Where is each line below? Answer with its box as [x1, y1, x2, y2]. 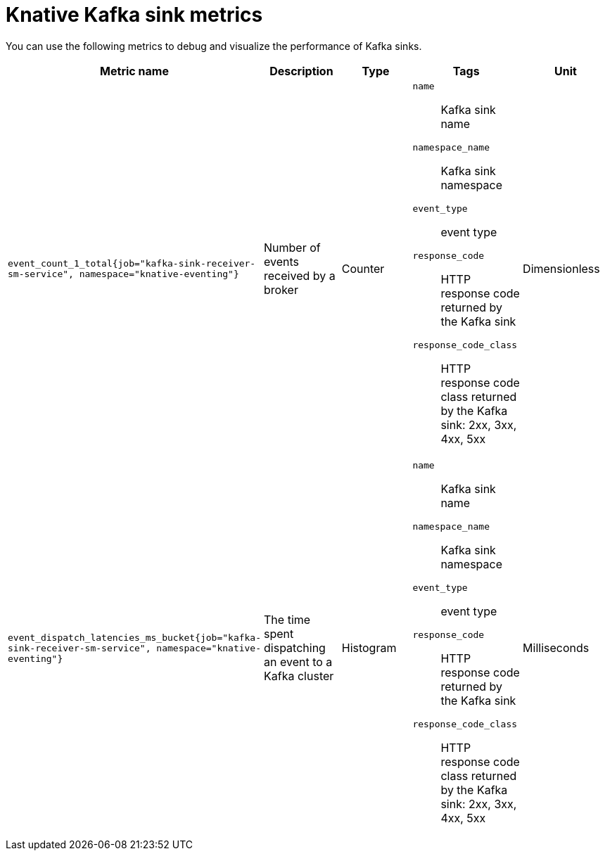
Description [269, 63, 333, 78]
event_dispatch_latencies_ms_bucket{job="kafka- [8, 632, 262, 643]
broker [264, 283, 298, 298]
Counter [341, 262, 385, 276]
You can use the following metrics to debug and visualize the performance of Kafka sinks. [6, 39, 422, 52]
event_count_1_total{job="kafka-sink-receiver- [8, 258, 256, 269]
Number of [264, 241, 321, 255]
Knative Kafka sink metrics [6, 3, 263, 27]
